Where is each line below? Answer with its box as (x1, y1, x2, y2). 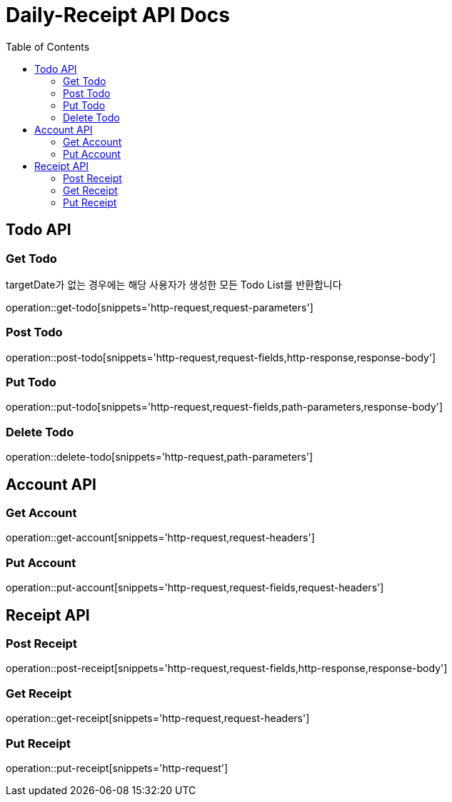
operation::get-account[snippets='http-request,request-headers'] (6, 531, 315, 544)
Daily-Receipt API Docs (6, 3, 230, 27)
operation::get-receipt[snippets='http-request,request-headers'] (6, 712, 310, 725)
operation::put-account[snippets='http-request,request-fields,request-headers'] (6, 581, 384, 594)
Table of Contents (6, 40, 90, 53)
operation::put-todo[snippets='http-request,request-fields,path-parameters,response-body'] (6, 401, 443, 413)
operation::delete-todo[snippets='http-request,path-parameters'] (6, 451, 313, 463)
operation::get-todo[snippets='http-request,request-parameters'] (6, 301, 313, 314)
